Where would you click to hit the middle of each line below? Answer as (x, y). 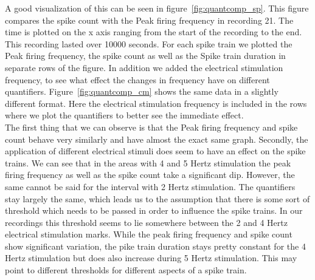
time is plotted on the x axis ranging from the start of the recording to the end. (154, 32)
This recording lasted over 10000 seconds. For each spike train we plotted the (149, 43)
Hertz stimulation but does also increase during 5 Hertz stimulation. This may (151, 258)
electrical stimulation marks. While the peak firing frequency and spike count (149, 234)
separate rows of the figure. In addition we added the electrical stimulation (144, 67)
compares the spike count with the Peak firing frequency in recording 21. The (149, 20)
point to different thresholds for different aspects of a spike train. (126, 270)
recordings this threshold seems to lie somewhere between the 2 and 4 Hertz (146, 222)
